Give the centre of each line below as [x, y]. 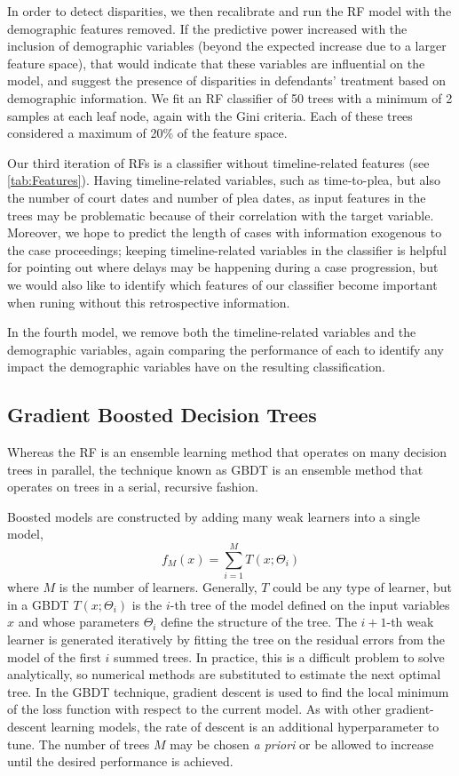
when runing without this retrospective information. [149, 302]
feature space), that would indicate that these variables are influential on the [216, 63]
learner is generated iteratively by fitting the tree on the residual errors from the [226, 639]
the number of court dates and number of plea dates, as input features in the [217, 197]
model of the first [54, 656]
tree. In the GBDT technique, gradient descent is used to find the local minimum [228, 691]
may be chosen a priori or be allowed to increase [302, 744]
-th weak [410, 622]
